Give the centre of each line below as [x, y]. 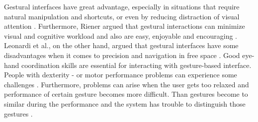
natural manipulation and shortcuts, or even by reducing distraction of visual [122, 16]
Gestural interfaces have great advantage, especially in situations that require [122, 6]
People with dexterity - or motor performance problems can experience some [121, 75]
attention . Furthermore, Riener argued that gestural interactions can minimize [125, 26]
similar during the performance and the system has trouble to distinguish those [125, 103]
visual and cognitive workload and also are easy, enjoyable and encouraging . [121, 35]
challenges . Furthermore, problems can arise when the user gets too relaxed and [127, 84]
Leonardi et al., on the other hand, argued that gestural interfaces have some [121, 45]
